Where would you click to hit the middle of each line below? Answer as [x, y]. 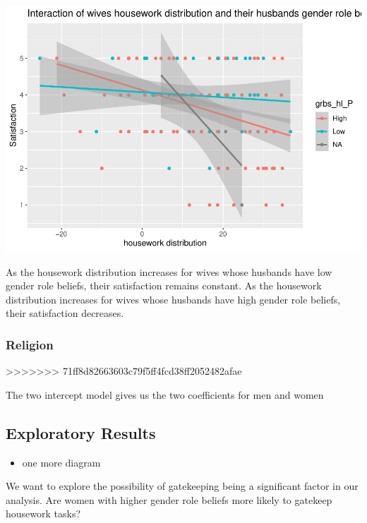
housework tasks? [43, 513]
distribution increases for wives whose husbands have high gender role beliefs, [173, 299]
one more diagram [61, 462]
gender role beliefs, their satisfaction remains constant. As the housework [164, 285]
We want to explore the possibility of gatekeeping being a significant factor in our [182, 486]
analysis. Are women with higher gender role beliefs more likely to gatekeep [169, 499]
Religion [30, 344]
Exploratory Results [81, 432]
